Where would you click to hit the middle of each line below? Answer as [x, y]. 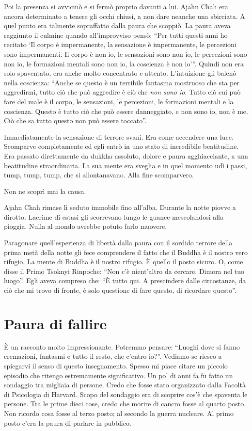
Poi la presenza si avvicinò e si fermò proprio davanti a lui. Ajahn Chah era [116, 6]
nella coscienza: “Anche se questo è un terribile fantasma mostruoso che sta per [122, 82]
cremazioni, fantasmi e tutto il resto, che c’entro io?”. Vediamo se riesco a [113, 356]
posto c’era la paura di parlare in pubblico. [68, 423]
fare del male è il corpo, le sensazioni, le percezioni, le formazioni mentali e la [119, 101]
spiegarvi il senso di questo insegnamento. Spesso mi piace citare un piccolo [116, 365]
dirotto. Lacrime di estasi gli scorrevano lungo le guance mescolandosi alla [114, 216]
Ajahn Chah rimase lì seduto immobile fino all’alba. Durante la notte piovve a [120, 207]
